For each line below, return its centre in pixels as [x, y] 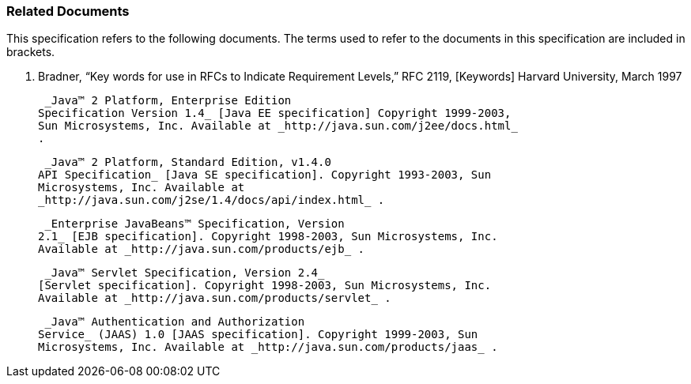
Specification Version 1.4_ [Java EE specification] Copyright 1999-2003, [275, 113]
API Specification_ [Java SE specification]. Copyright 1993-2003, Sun [265, 175]
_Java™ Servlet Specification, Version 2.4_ [185, 273]
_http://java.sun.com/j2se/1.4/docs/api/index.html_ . [211, 200]
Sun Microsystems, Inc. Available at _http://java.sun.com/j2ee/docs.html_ [278, 126]
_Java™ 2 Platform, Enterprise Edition [168, 101]
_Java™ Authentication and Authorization [175, 322]
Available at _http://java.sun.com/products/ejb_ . [202, 249]
